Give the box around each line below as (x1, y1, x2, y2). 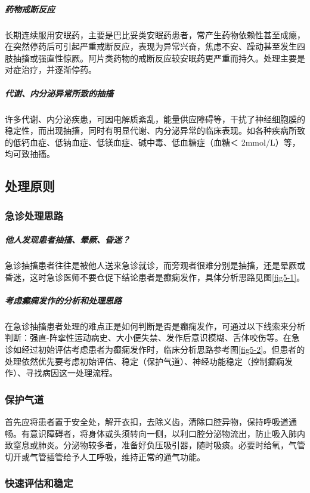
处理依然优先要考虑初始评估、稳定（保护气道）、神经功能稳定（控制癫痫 (5, 355, 284, 367)
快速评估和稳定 (5, 476, 73, 491)
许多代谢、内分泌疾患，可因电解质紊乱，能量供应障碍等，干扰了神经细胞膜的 (5, 112, 305, 125)
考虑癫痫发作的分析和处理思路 (5, 294, 122, 306)
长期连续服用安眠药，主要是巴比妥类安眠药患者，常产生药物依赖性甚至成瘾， (5, 28, 305, 41)
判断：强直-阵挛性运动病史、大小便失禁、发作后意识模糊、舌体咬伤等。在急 (5, 331, 300, 344)
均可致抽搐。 (5, 147, 55, 160)
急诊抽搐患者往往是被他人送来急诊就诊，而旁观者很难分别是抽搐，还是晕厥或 (5, 259, 305, 272)
